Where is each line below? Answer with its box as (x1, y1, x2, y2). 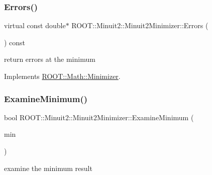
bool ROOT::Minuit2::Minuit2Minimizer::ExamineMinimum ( (4, 112, 194, 122)
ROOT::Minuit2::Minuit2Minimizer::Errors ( (71, 20, 208, 31)
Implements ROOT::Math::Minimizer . (4, 71, 121, 81)
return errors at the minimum (4, 54, 95, 64)
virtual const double (4, 20, 66, 31)
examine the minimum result (4, 162, 92, 173)
